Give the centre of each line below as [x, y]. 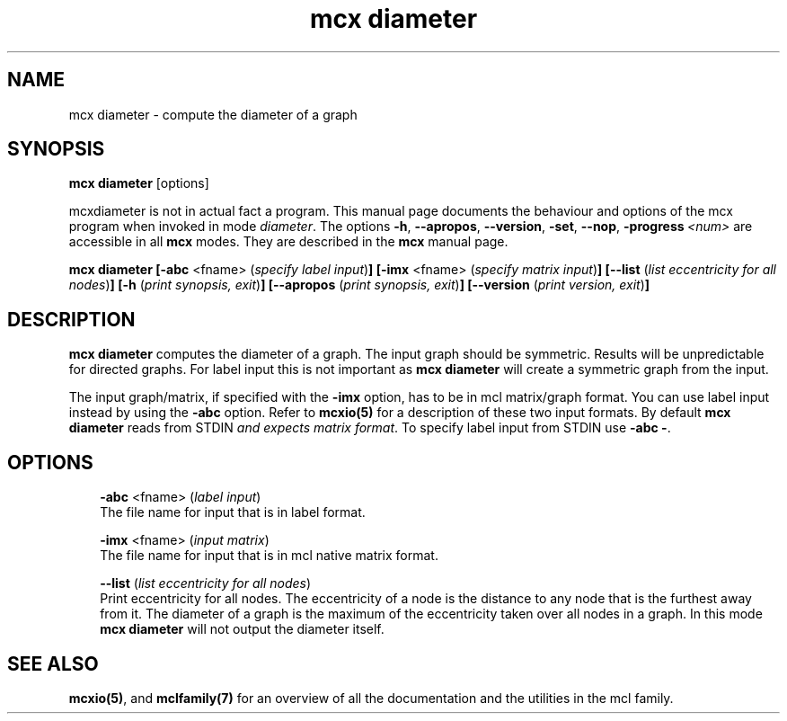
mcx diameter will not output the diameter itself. [242, 629]
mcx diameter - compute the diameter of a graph [213, 114]
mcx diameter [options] [139, 183]
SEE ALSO [53, 663]
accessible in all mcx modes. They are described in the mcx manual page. [288, 242]
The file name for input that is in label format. [233, 512]
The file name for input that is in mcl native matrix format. [269, 556]
